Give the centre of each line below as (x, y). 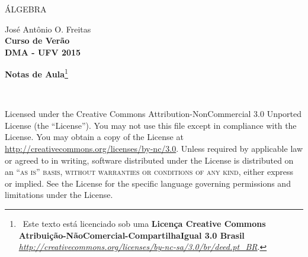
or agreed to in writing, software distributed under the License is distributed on (149, 160)
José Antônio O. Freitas (48, 29)
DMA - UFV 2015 (43, 52)
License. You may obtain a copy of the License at (94, 137)
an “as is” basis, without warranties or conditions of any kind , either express (149, 172)
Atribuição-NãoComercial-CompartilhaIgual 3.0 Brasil (131, 235)
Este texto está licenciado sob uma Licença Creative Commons (144, 223)
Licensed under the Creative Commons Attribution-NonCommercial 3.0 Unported (153, 114)
